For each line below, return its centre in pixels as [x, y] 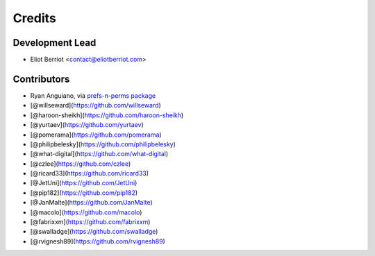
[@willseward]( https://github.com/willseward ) [95, 105]
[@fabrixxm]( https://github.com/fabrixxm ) [90, 222]
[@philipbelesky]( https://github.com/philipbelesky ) [103, 144]
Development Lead [55, 43]
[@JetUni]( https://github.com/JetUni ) [84, 183]
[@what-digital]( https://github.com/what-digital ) [99, 154]
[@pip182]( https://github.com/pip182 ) [84, 193]
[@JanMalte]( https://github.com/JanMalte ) [91, 203]
